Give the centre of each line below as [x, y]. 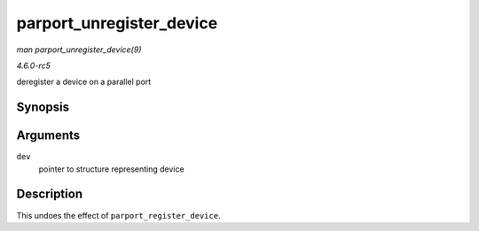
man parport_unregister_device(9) [79, 50]
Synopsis [43, 108]
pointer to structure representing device [112, 169]
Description [50, 194]
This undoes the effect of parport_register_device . [118, 215]
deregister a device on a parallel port [84, 82]
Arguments [48, 136]
